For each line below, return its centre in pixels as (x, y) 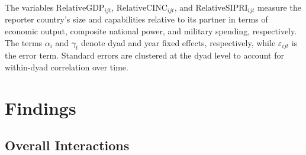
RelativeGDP (80, 8)
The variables (29, 7)
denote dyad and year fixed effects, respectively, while (178, 42)
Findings (41, 107)
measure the (279, 7)
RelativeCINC (142, 8)
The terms (24, 42)
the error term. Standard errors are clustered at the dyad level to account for (144, 55)
